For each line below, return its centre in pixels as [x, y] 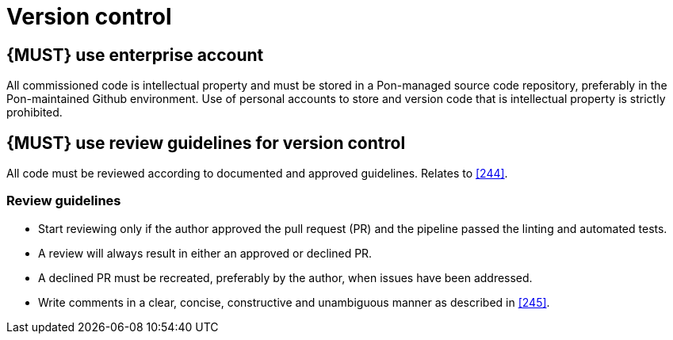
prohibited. [34, 113]
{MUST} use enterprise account [135, 55]
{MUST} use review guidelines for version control [206, 143]
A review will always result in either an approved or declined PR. [205, 253]
